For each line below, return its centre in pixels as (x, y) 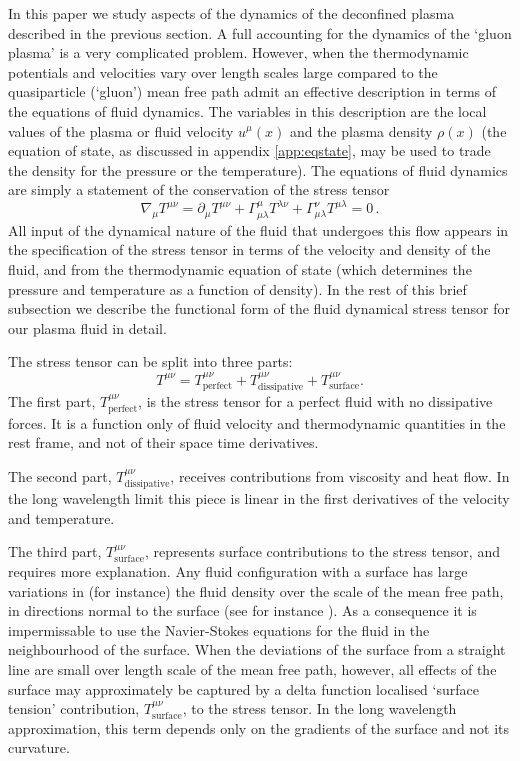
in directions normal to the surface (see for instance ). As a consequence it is (242, 610)
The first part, (52, 401)
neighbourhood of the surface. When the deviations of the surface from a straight (257, 649)
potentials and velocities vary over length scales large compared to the (223, 71)
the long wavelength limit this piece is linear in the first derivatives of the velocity (259, 498)
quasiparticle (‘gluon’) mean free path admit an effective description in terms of (252, 91)
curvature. (39, 747)
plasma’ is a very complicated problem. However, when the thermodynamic (238, 52)
